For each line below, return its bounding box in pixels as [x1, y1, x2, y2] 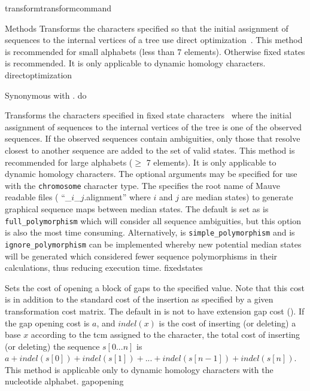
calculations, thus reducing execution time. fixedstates [5, 261, 203, 274]
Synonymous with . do [5, 88, 87, 101]
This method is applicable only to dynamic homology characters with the [5, 363, 273, 375]
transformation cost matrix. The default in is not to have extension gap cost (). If [5, 304, 305, 317]
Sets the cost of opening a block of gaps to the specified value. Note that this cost [5, 281, 305, 294]
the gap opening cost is [5, 316, 90, 329]
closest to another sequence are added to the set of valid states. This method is [5, 143, 295, 156]
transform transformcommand [5, 2, 112, 14]
